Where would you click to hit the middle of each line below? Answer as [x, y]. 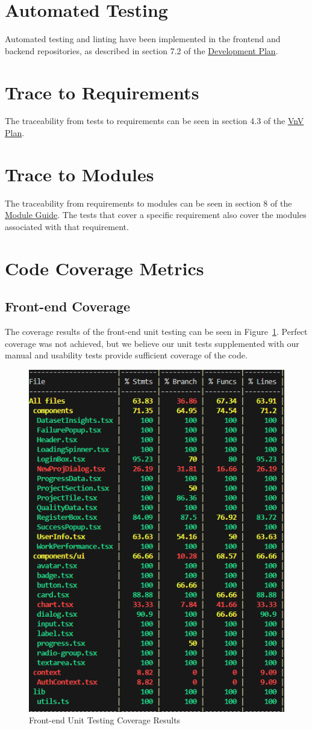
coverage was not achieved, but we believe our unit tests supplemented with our [152, 343]
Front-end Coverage [68, 306]
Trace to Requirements [102, 92]
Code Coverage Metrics [105, 268]
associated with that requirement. [67, 226]
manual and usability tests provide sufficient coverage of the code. [126, 355]
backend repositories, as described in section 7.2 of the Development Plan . [142, 50]
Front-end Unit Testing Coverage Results [105, 720]
